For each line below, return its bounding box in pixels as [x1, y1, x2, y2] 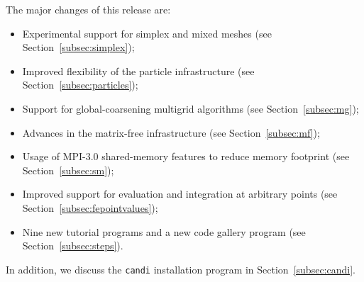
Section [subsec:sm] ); [22, 162, 114, 177]
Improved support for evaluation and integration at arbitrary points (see [22, 186, 338, 201]
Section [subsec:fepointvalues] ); [22, 200, 158, 215]
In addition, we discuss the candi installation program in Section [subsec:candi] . [6, 261, 355, 276]
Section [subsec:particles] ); [22, 77, 138, 92]
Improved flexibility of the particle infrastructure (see [22, 63, 255, 78]
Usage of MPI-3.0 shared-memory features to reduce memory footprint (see [22, 149, 350, 164]
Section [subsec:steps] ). [22, 238, 123, 253]
